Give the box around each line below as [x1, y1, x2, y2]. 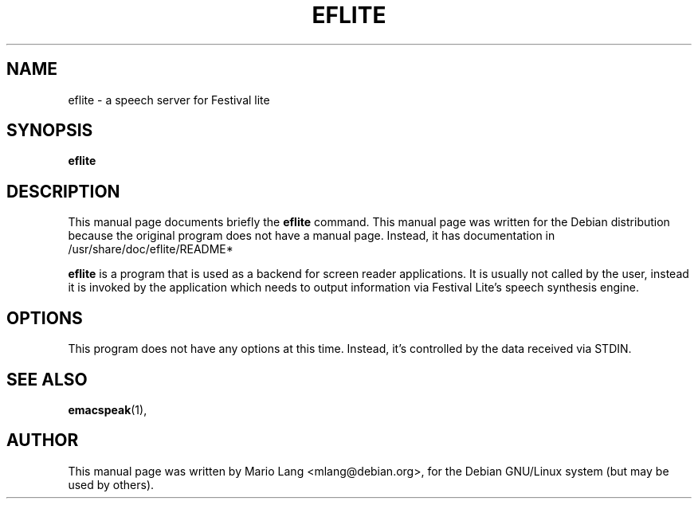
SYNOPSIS [6, 120, 93, 141]
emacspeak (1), [68, 402, 147, 417]
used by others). [68, 477, 155, 491]
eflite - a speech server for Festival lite [68, 92, 270, 107]
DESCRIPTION [6, 181, 120, 202]
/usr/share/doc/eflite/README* [68, 242, 233, 256]
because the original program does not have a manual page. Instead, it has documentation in [68, 229, 555, 243]
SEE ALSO [6, 369, 88, 390]
